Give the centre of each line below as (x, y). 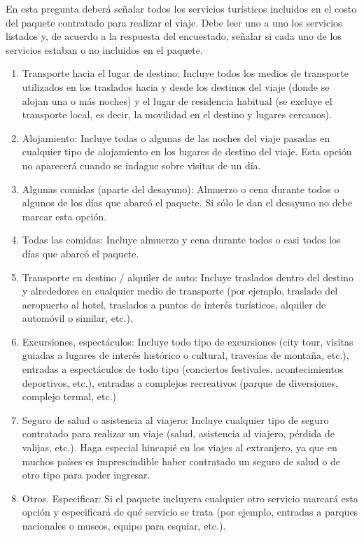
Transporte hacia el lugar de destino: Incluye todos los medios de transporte (185, 73)
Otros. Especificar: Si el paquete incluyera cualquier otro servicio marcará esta (190, 498)
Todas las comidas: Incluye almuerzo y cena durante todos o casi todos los (181, 240)
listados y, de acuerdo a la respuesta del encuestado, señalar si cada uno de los (174, 36)
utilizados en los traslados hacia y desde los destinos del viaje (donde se (176, 86)
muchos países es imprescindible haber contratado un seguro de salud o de (181, 461)
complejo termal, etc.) (69, 396)
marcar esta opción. (64, 216)
